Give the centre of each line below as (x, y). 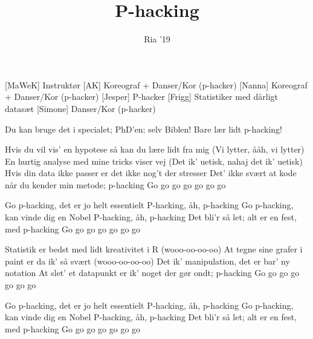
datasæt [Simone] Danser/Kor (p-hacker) (80, 108)
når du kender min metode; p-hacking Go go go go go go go (115, 184)
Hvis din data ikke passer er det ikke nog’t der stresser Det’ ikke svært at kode (151, 173)
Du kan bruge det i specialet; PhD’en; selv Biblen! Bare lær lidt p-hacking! (144, 129)
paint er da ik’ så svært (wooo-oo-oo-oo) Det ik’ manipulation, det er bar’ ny (147, 261)
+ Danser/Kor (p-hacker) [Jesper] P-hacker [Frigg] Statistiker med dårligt (142, 97)
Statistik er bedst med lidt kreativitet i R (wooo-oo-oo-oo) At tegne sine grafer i (154, 249)
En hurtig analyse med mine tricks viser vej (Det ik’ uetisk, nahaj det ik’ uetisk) (154, 161)
